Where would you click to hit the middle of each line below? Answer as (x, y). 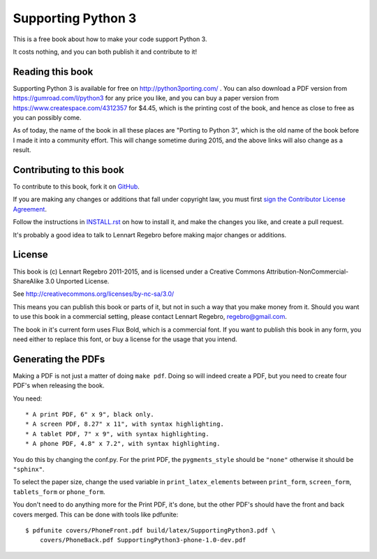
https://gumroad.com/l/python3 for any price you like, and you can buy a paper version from (146, 98)
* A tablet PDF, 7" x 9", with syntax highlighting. (117, 434)
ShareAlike (28, 281)
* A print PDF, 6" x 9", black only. (90, 414)
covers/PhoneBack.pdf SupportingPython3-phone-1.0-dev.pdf (143, 540)
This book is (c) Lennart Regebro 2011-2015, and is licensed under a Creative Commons (139, 271)
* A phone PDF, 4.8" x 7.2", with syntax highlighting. (123, 444)
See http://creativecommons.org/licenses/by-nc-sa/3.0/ (94, 294)
